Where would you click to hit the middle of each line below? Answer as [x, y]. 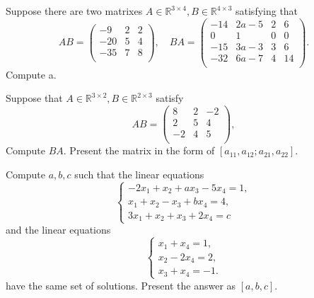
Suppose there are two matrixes [74, 11]
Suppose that [34, 98]
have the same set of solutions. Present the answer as [121, 285]
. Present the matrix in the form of [139, 150]
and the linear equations [58, 230]
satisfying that [267, 11]
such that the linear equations [139, 174]
